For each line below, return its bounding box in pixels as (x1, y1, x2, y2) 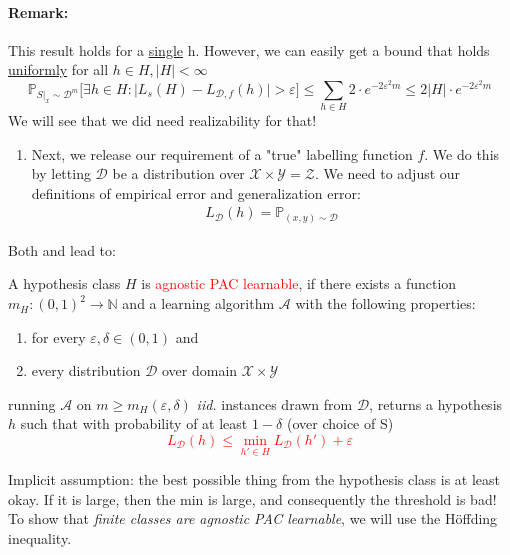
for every (31, 326, 86, 347)
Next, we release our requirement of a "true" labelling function (31, 143, 413, 164)
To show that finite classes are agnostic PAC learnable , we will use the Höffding (8, 508, 498, 529)
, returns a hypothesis (369, 393, 503, 414)
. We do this (424, 143, 500, 164)
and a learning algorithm (122, 293, 275, 314)
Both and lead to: (8, 239, 116, 260)
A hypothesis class (8, 273, 121, 294)
